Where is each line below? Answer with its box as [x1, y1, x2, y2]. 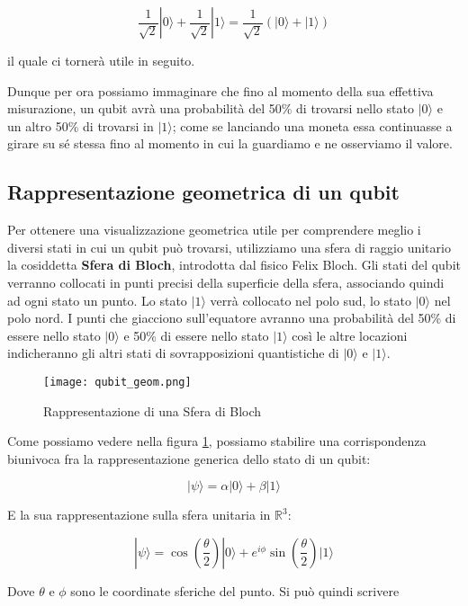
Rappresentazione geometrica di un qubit [7, 178, 400, 206]
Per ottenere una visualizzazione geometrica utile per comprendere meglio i [7, 220, 421, 239]
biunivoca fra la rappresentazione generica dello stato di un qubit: [7, 449, 371, 468]
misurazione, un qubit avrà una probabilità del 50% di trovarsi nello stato [7, 99, 414, 118]
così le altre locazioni [292, 325, 408, 344]
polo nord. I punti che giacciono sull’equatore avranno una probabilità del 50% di [7, 308, 456, 327]
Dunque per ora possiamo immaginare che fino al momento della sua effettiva [7, 81, 434, 100]
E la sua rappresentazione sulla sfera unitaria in [7, 505, 271, 524]
